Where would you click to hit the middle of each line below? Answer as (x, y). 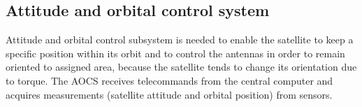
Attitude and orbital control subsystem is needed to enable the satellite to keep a (180, 40)
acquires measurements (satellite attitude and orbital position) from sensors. (169, 94)
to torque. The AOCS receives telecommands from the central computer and (169, 80)
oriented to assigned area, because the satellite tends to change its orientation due (181, 67)
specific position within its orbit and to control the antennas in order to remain (175, 53)
